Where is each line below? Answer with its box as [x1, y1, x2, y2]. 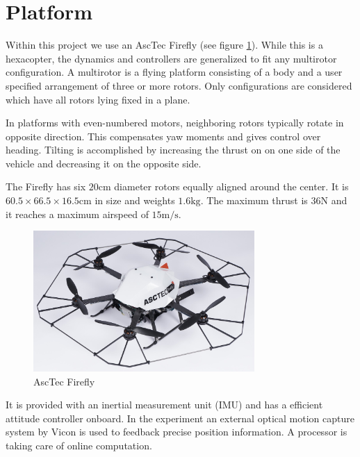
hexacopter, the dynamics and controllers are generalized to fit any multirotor [6, 51, 337, 65]
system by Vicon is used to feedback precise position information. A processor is [6, 424, 347, 439]
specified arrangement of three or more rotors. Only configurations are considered [6, 78, 352, 92]
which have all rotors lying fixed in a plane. [6, 92, 190, 106]
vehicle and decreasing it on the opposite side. [6, 156, 202, 170]
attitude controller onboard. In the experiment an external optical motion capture [6, 410, 354, 425]
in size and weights [95, 193, 175, 208]
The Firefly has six [6, 179, 86, 194]
